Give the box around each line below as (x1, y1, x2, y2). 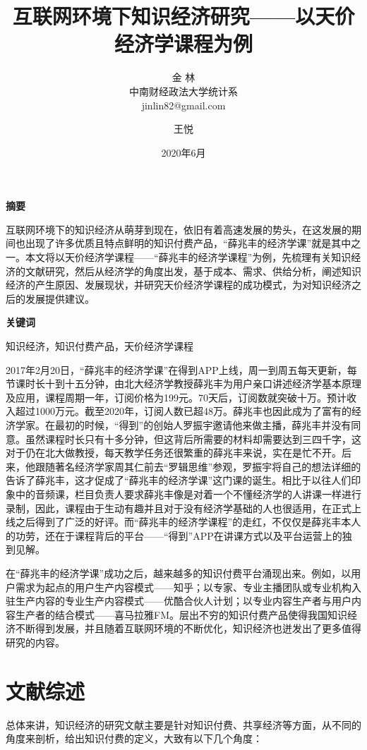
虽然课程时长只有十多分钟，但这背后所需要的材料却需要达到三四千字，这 (25, 431, 361, 446)
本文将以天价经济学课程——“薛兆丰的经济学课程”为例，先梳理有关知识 (25, 250, 351, 265)
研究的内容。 (6, 634, 65, 649)
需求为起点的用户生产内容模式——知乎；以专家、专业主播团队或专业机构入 (15, 579, 361, 594)
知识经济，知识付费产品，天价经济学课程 (6, 339, 193, 353)
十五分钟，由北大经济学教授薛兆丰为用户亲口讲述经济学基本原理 (64, 376, 361, 391)
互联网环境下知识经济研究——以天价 (12, 1, 355, 30)
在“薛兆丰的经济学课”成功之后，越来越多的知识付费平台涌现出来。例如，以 (6, 565, 351, 580)
